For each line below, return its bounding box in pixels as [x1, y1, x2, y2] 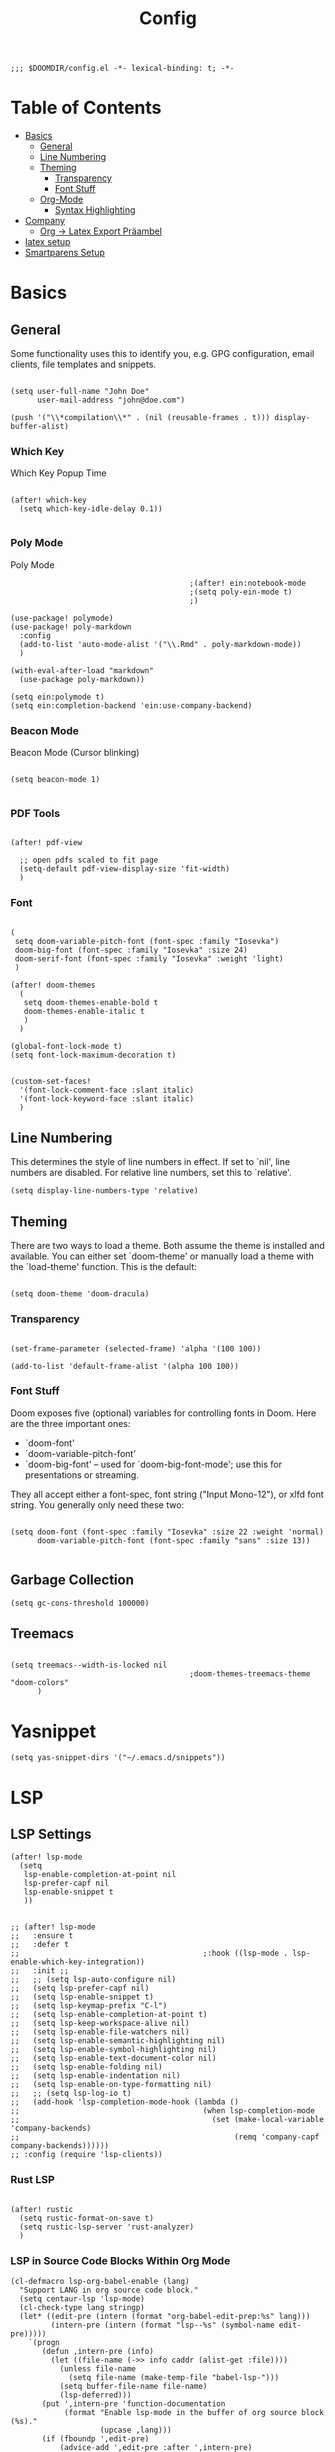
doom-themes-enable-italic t [23, 1006, 145, 1016]
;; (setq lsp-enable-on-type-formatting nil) [10, 2080, 213, 2090]
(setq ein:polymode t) [10, 692, 105, 702]
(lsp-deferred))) [59, 2390, 132, 2400]
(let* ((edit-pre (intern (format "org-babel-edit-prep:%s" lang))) [19, 2311, 311, 2321]
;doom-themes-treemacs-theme [189, 1669, 311, 1679]
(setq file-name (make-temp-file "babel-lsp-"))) [68, 2372, 280, 2382]
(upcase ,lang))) [99, 2425, 172, 2435]
